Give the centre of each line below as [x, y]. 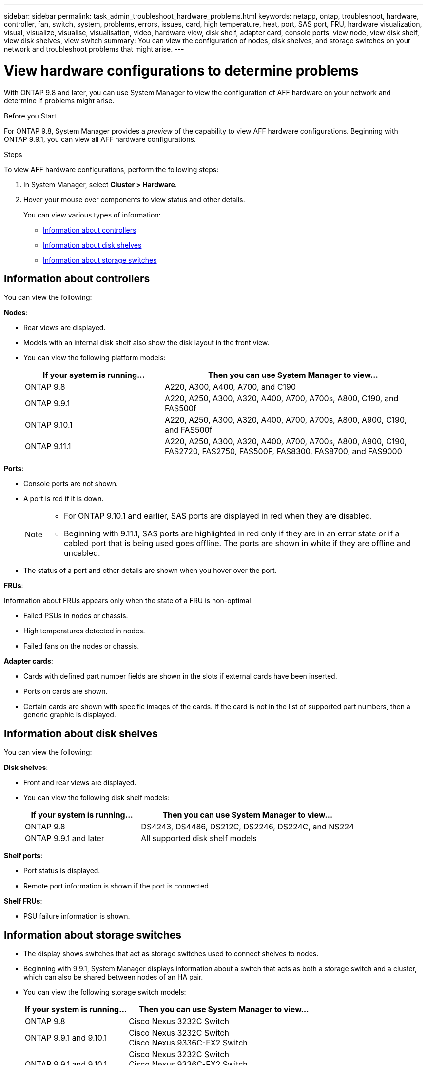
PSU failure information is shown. [77, 916]
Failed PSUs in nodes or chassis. [76, 616]
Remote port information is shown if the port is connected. [117, 886]
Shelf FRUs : [23, 901]
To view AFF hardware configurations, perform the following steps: [111, 169]
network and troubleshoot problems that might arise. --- [94, 49]
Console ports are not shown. [71, 484]
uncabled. [82, 553]
